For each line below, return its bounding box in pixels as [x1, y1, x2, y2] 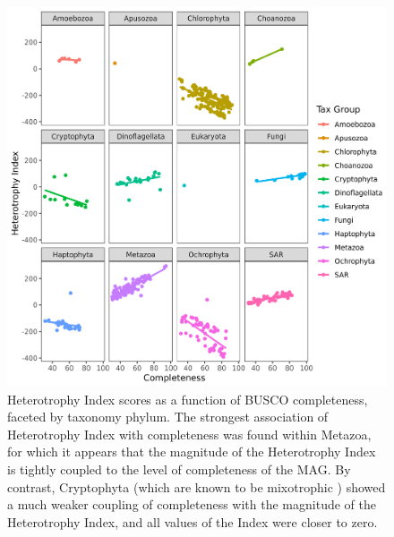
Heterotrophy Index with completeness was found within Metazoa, [7, 424, 372, 443]
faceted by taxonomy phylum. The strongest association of [7, 407, 329, 426]
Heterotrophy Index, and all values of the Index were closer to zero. [7, 512, 378, 531]
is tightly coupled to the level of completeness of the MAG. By [7, 459, 351, 478]
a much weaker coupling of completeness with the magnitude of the [7, 495, 376, 514]
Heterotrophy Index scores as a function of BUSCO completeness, [7, 389, 368, 408]
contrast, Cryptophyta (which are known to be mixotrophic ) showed [7, 477, 386, 496]
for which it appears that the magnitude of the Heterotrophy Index [7, 442, 376, 461]
